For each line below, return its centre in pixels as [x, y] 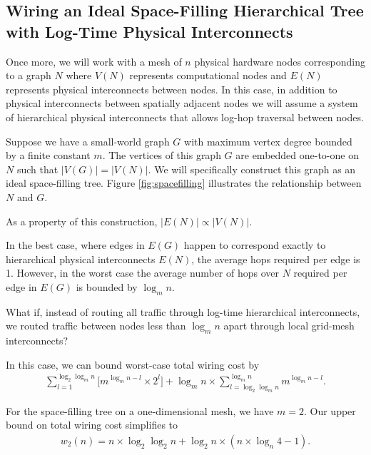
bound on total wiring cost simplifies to [92, 425]
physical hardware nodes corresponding [280, 61]
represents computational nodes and [208, 75]
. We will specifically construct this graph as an [252, 169]
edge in [21, 286]
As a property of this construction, [82, 221]
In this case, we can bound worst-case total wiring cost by [133, 364]
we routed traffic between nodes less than [96, 326]
